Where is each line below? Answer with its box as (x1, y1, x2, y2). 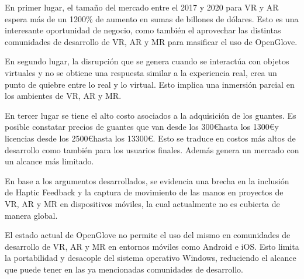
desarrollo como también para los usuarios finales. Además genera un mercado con (5, 143, 299, 156)
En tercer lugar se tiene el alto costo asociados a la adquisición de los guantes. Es (5, 109, 296, 121)
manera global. (5, 209, 58, 221)
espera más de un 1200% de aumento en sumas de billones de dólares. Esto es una (5, 12, 299, 25)
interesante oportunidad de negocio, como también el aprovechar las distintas (5, 24, 281, 36)
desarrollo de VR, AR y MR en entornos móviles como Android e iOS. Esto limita (5, 240, 299, 252)
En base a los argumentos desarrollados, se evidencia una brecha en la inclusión (5, 174, 289, 187)
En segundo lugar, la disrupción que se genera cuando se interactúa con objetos (5, 55, 289, 67)
